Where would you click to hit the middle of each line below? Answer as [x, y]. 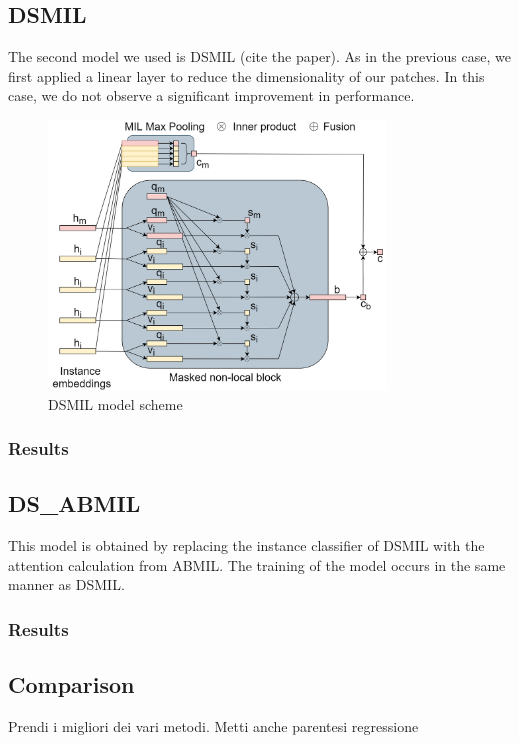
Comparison [71, 684]
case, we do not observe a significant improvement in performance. [211, 95]
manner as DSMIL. [66, 584]
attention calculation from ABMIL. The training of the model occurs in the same [257, 564]
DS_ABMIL [74, 503]
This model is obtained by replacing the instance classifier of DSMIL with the [246, 545]
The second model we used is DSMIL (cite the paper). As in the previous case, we [259, 56]
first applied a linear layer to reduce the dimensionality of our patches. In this [246, 75]
